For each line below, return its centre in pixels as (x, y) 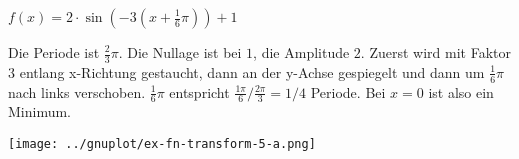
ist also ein (461, 91)
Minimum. (40, 111)
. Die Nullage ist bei (180, 52)
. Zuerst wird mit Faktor (435, 52)
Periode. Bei (348, 91)
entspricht (199, 91)
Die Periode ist (54, 52)
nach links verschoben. (77, 91)
